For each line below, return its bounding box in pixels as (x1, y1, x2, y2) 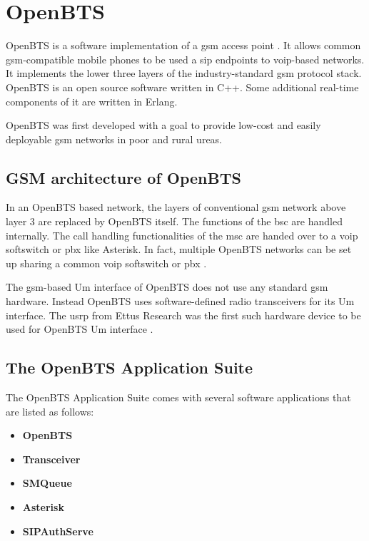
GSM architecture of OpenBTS (6, 166, 241, 188)
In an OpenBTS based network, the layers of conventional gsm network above (6, 200, 346, 215)
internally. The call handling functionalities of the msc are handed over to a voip (6, 227, 358, 242)
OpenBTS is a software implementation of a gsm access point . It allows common (6, 38, 361, 53)
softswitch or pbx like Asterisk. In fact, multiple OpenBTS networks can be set (6, 242, 352, 257)
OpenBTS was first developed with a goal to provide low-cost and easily (6, 118, 321, 133)
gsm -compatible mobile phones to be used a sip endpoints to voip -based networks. (6, 51, 365, 66)
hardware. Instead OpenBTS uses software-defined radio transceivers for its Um (6, 294, 355, 309)
